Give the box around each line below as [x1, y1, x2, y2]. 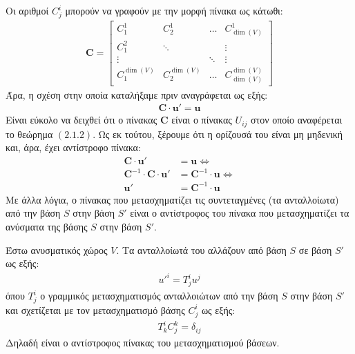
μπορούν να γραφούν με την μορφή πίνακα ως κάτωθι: [65, 3, 283, 17]
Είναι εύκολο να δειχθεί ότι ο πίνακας [6, 112, 157, 127]
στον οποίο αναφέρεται [251, 112, 343, 127]
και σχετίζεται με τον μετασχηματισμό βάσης [6, 302, 185, 317]
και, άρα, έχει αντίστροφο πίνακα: [6, 140, 141, 155]
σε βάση [298, 242, 332, 257]
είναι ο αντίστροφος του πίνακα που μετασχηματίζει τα [130, 206, 349, 220]
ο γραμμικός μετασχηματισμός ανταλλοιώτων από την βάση [40, 288, 278, 303]
